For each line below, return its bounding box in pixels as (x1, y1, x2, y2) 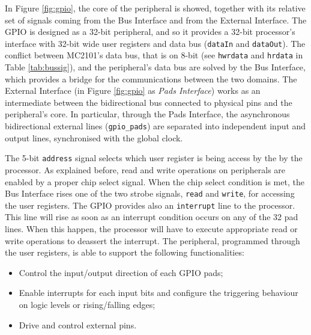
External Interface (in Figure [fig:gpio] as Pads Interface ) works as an (5, 84, 261, 97)
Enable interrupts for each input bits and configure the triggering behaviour (19, 286, 298, 299)
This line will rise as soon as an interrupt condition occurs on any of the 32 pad (5, 211, 298, 223)
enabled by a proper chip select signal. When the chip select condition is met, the (5, 175, 304, 188)
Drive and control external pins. (19, 318, 137, 331)
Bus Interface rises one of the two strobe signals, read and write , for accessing (5, 187, 295, 200)
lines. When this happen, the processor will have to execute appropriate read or (5, 223, 298, 235)
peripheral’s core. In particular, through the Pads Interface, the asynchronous (5, 108, 290, 120)
